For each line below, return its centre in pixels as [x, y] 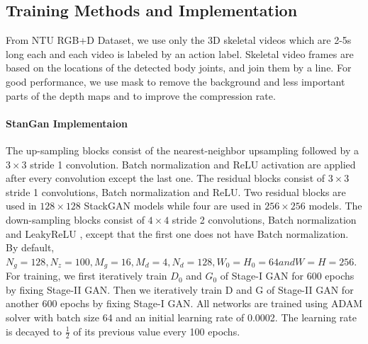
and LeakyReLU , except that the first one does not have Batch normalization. [177, 233]
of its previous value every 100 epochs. [157, 331]
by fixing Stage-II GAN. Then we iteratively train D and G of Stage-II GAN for [180, 289]
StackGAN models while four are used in [173, 206]
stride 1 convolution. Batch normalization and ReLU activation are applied [193, 164]
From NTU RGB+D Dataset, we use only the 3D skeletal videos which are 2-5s [179, 40]
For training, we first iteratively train [87, 276]
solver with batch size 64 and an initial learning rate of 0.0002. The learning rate [182, 317]
